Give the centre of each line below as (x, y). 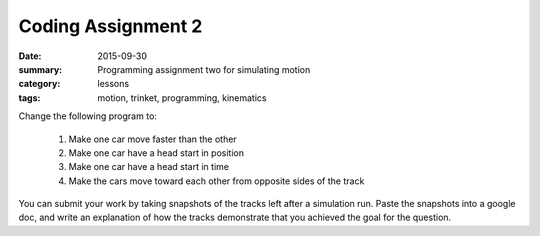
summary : (40, 69)
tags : (29, 97)
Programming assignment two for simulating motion (204, 69)
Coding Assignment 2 (110, 26)
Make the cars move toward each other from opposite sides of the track (216, 181)
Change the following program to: (87, 116)
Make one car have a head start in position (156, 152)
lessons (113, 84)
